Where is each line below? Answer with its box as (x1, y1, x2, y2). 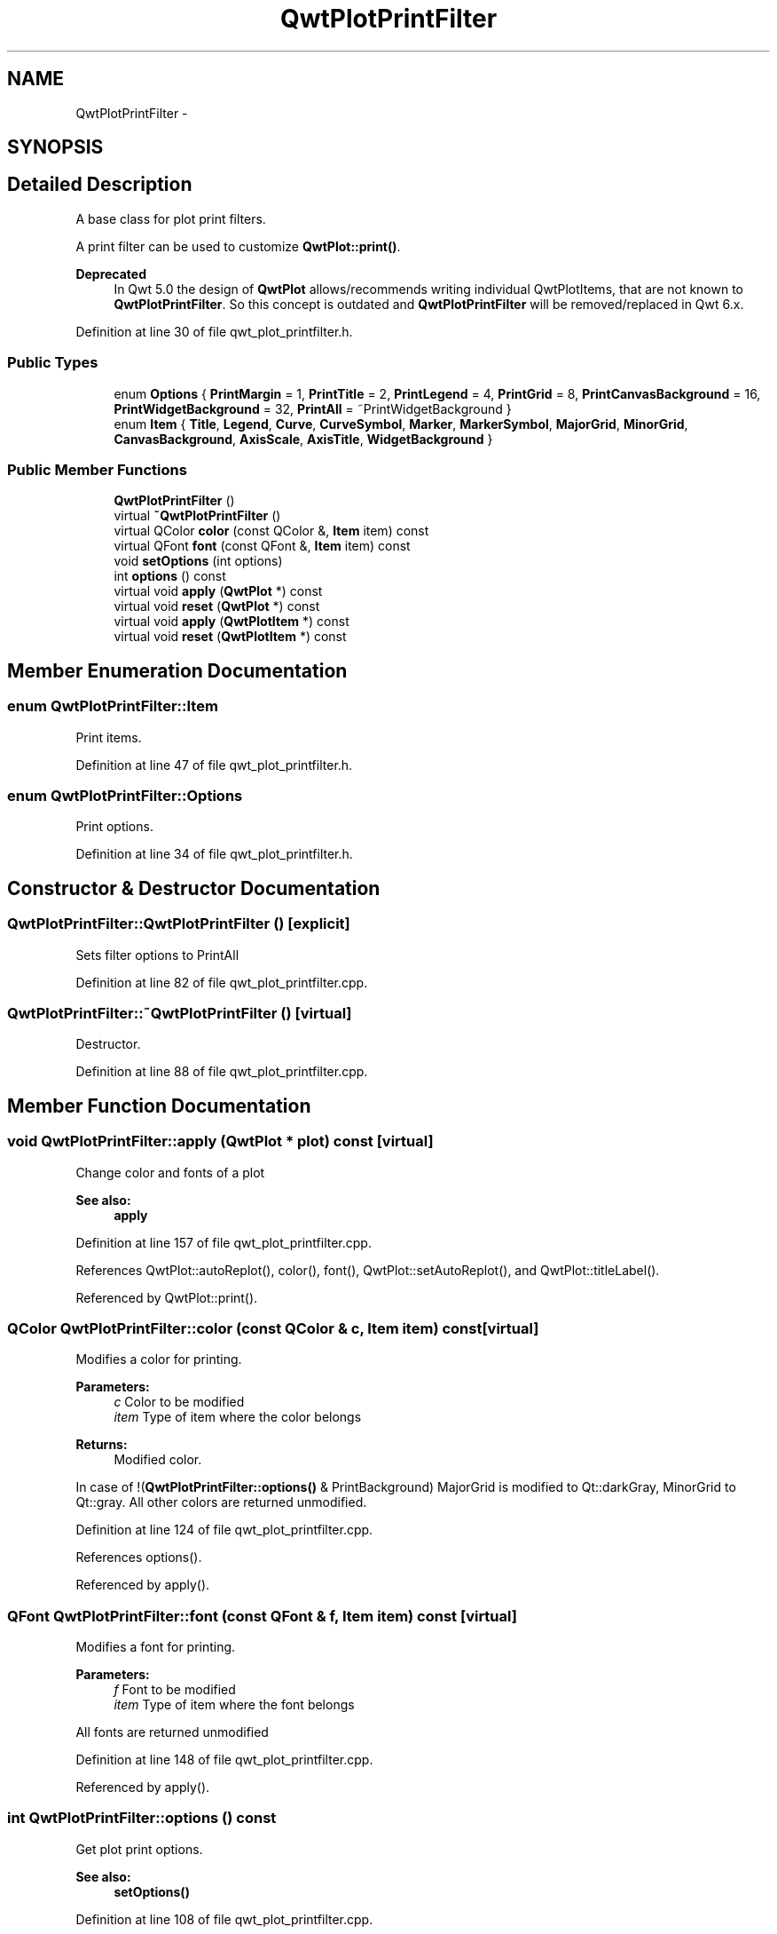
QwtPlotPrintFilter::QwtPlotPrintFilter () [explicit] (7, 915, 350, 933)
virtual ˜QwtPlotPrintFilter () (114, 508, 281, 524)
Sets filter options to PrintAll (75, 947, 239, 963)
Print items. (75, 729, 142, 745)
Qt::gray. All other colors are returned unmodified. (75, 1494, 367, 1510)
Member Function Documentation (7, 1094, 311, 1117)
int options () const (114, 568, 226, 584)
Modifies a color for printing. (75, 1351, 242, 1367)
